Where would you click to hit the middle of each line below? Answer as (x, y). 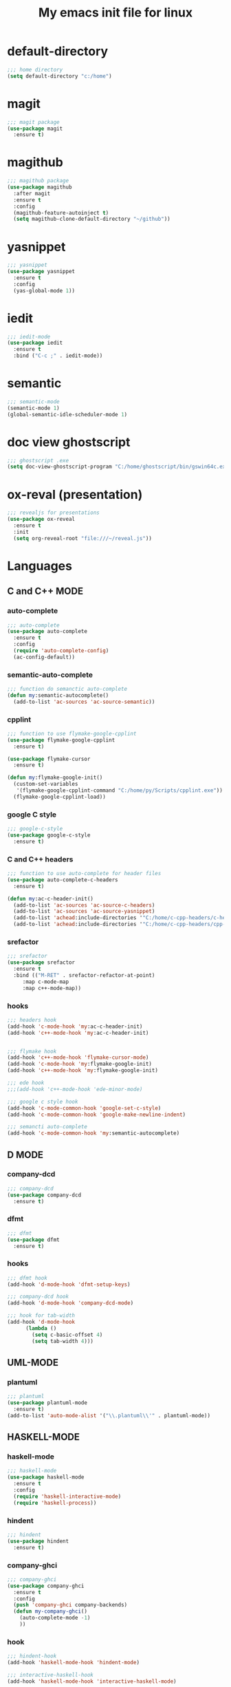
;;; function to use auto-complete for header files (84, 874)
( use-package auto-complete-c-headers (63, 880)
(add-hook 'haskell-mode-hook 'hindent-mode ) (73, 1663)
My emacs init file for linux (115, 13)
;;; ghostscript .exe (38, 460)
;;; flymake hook (32, 1051)
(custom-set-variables (46, 784)
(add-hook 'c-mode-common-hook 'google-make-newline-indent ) (97, 1115)
